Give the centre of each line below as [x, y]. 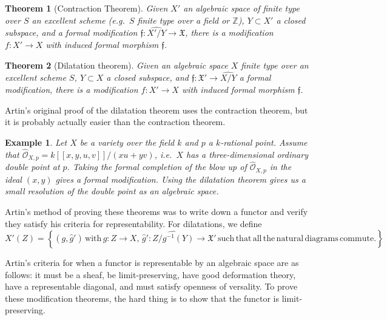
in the [281, 167]
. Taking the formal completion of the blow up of [157, 167]
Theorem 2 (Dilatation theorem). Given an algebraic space [116, 65]
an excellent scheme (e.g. [78, 20]
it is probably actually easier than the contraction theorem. [115, 122]
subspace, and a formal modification [71, 32]
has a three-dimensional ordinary [247, 154]
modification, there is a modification [72, 89]
